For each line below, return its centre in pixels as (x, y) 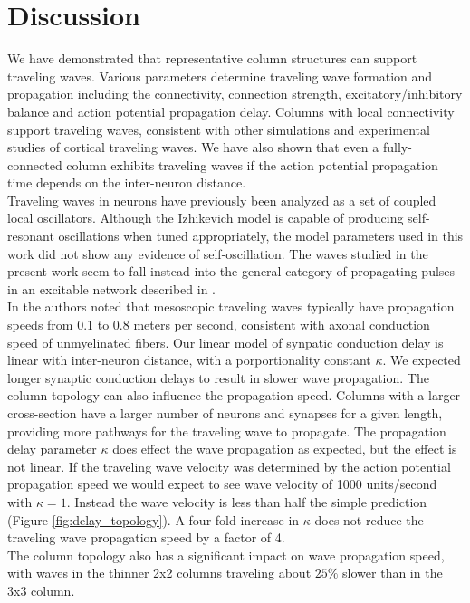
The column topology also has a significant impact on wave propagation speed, (226, 555)
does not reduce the (369, 519)
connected (35, 164)
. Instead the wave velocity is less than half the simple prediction (247, 501)
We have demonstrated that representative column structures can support (212, 58)
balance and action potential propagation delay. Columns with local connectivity (231, 111)
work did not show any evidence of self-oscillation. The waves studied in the (218, 253)
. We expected (422, 360)
